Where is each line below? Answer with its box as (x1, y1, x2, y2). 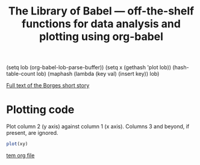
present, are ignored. (6, 129, 58, 137)
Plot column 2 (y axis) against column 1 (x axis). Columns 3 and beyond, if (6, 123, 190, 130)
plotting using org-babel (39, 30, 164, 43)
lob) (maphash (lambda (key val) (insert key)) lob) (36, 70, 160, 78)
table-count (6, 70, 36, 78)
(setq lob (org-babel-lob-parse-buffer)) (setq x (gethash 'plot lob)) (6, 64, 172, 71)
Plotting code (6, 103, 75, 117)
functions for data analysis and (22, 17, 181, 31)
